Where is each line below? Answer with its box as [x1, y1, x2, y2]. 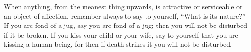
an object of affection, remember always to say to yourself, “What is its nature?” [4, 11, 246, 21]
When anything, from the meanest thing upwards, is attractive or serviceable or [4, 1, 243, 11]
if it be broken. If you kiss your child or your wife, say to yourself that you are [4, 29, 238, 39]
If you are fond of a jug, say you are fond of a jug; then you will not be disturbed [4, 20, 248, 30]
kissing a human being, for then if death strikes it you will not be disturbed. [4, 39, 232, 49]
